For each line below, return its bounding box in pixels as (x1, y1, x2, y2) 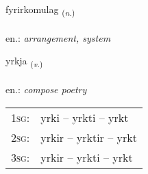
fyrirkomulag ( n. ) (5, 2, 75, 18)
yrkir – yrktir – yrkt (40, 129, 137, 145)
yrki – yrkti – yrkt (40, 109, 129, 125)
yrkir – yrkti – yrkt (40, 149, 133, 165)
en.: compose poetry (5, 82, 87, 97)
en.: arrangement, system (5, 30, 111, 45)
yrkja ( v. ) (5, 53, 43, 70)
